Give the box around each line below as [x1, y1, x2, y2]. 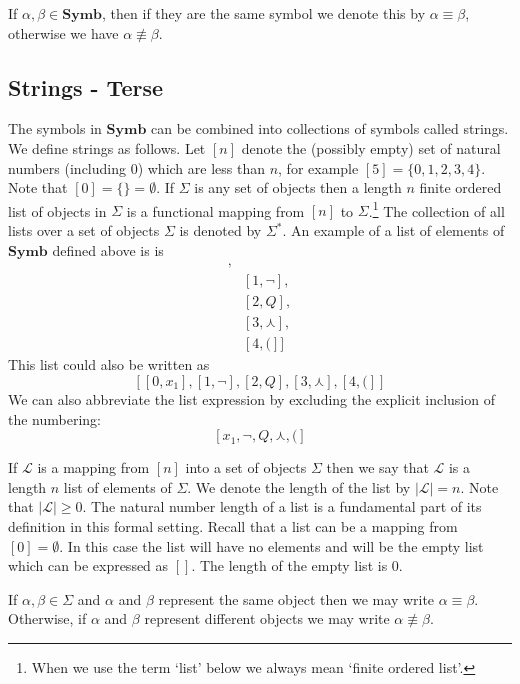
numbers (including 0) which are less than [8, 157, 265, 178]
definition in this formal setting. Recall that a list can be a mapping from [8, 515, 458, 536]
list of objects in [8, 200, 107, 221]
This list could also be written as [8, 354, 210, 375]
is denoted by [179, 220, 262, 241]
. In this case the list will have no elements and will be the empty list [59, 535, 484, 556]
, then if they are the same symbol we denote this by [102, 3, 426, 23]
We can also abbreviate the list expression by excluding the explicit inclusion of [8, 388, 495, 409]
